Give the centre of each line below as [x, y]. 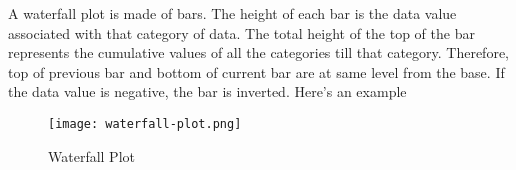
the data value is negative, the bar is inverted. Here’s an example [207, 91]
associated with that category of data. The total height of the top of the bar [241, 32]
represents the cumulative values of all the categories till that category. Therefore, [259, 52]
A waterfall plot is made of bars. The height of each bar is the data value [232, 13]
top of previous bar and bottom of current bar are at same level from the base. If [256, 71]
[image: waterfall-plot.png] [145, 123]
